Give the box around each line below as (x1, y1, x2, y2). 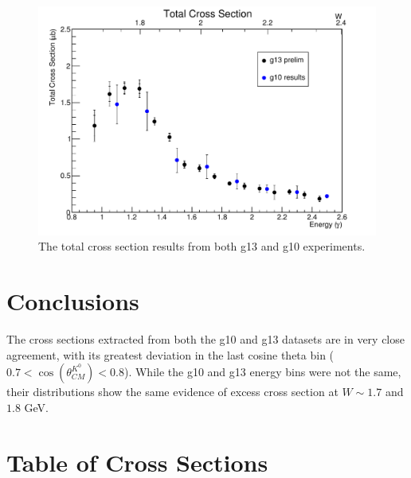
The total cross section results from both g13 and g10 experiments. (38, 238, 366, 255)
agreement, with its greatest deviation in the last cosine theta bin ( (6, 346, 335, 363)
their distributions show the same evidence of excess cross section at (6, 383, 339, 400)
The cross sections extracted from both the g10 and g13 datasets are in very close (6, 331, 405, 348)
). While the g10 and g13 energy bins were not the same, (123, 363, 401, 380)
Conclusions (6, 285, 139, 317)
